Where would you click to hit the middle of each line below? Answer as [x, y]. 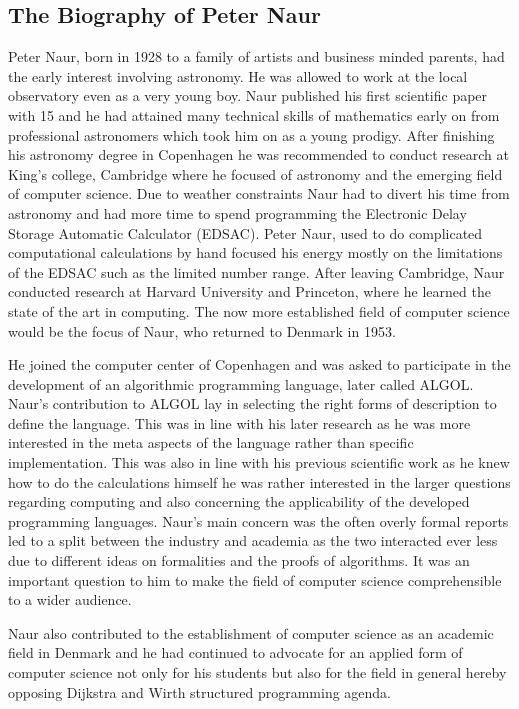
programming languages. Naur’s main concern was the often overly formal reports [258, 520]
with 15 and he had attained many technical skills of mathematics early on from [254, 114]
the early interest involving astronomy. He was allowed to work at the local [238, 75]
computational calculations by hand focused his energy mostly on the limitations [255, 252]
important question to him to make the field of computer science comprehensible [255, 579]
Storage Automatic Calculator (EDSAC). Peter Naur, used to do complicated [245, 232]
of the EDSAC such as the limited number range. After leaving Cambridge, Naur [256, 271]
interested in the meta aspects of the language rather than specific [211, 442]
